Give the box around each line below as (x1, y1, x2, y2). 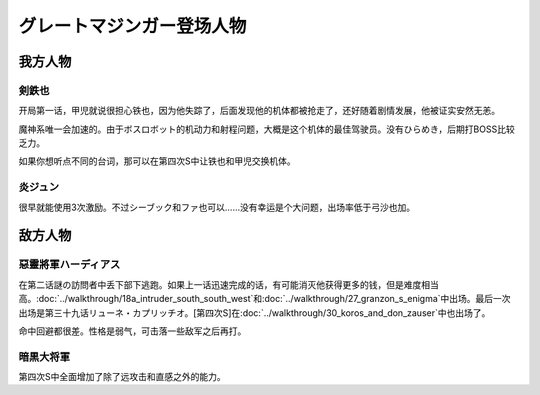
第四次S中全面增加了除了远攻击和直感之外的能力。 (18, 371, 226, 383)
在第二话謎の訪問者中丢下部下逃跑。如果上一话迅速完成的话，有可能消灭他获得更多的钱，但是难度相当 (18, 278, 439, 290)
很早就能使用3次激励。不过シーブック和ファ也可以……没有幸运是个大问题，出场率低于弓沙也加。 (18, 201, 416, 213)
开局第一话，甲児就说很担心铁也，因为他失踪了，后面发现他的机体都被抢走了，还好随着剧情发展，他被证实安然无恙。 (18, 105, 500, 117)
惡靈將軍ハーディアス (18, 258, 121, 272)
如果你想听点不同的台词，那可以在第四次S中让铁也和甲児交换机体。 (18, 155, 296, 167)
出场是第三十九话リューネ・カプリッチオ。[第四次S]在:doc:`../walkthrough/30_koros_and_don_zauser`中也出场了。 (18, 306, 491, 319)
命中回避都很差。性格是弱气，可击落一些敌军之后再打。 (18, 325, 247, 337)
